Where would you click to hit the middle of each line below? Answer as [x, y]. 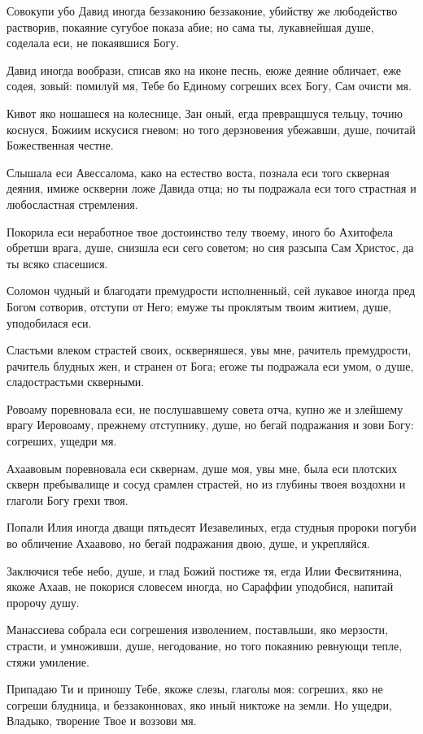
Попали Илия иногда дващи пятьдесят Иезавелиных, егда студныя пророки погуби [211, 527]
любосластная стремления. [72, 204]
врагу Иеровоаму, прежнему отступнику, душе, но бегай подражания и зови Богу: [210, 425]
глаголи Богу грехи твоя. [68, 499]
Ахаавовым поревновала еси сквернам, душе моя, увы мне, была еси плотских [202, 468]
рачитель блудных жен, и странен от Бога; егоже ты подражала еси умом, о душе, [210, 365]
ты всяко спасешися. [57, 263]
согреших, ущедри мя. [62, 441]
